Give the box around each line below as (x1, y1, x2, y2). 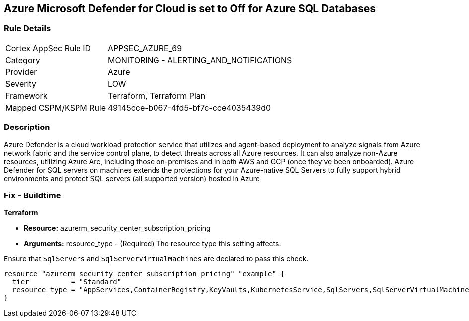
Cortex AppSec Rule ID (5, 43, 91, 53)
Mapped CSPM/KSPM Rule (5, 102, 106, 113)
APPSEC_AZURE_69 (108, 43, 182, 53)
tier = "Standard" (12, 278, 122, 286)
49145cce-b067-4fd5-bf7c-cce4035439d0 (108, 102, 271, 113)
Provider (5, 66, 37, 77)
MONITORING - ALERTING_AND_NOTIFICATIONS (108, 55, 292, 65)
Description (4, 122, 50, 132)
